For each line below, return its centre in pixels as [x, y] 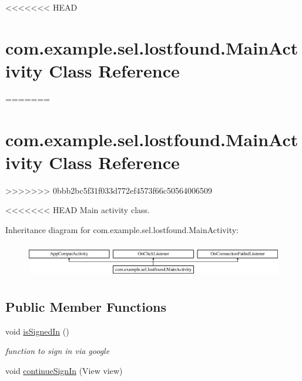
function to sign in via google [58, 351]
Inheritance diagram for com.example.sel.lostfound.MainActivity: [122, 230]
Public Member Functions [86, 306]
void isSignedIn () [37, 331]
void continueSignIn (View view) [64, 370]
